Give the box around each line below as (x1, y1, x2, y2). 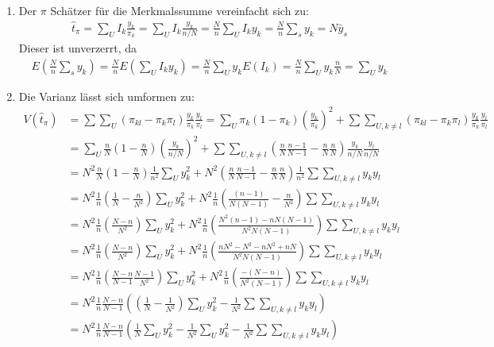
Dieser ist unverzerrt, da (18, 40, 137, 56)
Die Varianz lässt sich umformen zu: (18, 87, 195, 104)
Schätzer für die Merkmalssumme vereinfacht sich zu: (50, 2, 309, 18)
